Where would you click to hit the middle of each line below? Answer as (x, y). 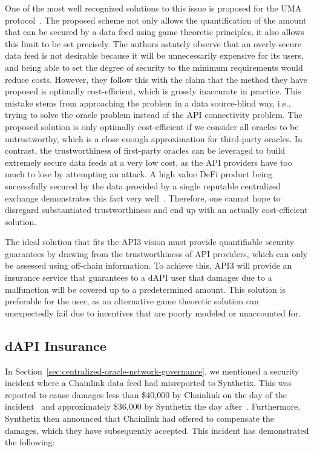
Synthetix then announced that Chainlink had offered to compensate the (140, 418)
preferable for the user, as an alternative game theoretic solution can (132, 301)
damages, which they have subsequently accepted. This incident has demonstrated (157, 430)
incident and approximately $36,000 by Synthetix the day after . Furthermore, (153, 406)
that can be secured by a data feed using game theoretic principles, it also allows (155, 32)
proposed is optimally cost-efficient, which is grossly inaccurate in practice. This (153, 91)
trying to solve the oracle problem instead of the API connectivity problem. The (154, 115)
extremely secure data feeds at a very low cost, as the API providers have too (149, 162)
